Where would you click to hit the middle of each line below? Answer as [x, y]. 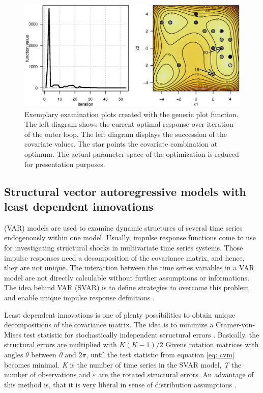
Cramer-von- [235, 325]
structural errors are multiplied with [61, 344]
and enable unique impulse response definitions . [79, 297]
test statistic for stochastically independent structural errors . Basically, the [141, 334]
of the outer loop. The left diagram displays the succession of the [126, 134]
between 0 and [54, 354]
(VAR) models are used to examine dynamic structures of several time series [123, 227]
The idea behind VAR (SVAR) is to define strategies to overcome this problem [127, 287]
